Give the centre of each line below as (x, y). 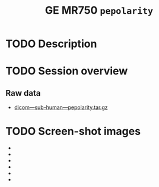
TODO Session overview (67, 71)
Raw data (23, 93)
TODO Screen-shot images (73, 131)
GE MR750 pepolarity (99, 10)
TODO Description (51, 44)
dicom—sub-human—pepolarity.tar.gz (61, 107)
